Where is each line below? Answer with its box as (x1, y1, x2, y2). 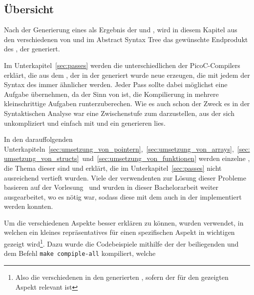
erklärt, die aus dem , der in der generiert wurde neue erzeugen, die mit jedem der (4, 69, 250, 80)
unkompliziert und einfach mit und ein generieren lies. (4, 117, 166, 128)
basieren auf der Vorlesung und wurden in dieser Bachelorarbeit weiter (4, 182, 219, 192)
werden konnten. (4, 201, 53, 211)
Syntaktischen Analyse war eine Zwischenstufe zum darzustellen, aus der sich (4, 108, 234, 118)
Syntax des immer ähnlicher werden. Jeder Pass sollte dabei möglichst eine (4, 79, 228, 90)
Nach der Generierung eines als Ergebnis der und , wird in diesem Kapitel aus (4, 24, 237, 35)
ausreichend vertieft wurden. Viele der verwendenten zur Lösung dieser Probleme (4, 172, 246, 182)
